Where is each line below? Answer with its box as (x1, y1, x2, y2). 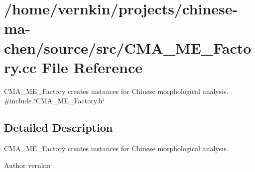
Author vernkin (4, 160, 51, 170)
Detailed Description (4, 120, 113, 135)
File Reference (41, 57, 142, 77)
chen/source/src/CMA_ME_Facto (4, 37, 252, 58)
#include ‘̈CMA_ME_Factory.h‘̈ (4, 95, 105, 106)
